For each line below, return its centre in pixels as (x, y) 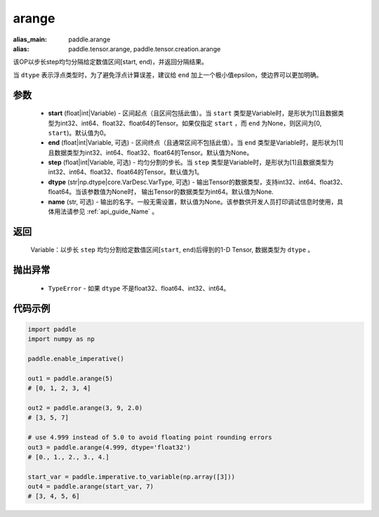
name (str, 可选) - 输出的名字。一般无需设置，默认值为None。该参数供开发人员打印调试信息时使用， (193, 202)
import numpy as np (61, 339)
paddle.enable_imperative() (76, 359)
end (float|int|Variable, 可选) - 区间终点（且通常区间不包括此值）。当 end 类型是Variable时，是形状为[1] (196, 143)
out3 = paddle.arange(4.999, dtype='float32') (109, 447)
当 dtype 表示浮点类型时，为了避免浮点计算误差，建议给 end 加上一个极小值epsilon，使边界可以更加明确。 (168, 74)
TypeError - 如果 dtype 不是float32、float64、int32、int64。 (139, 288)
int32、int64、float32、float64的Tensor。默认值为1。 (126, 172)
